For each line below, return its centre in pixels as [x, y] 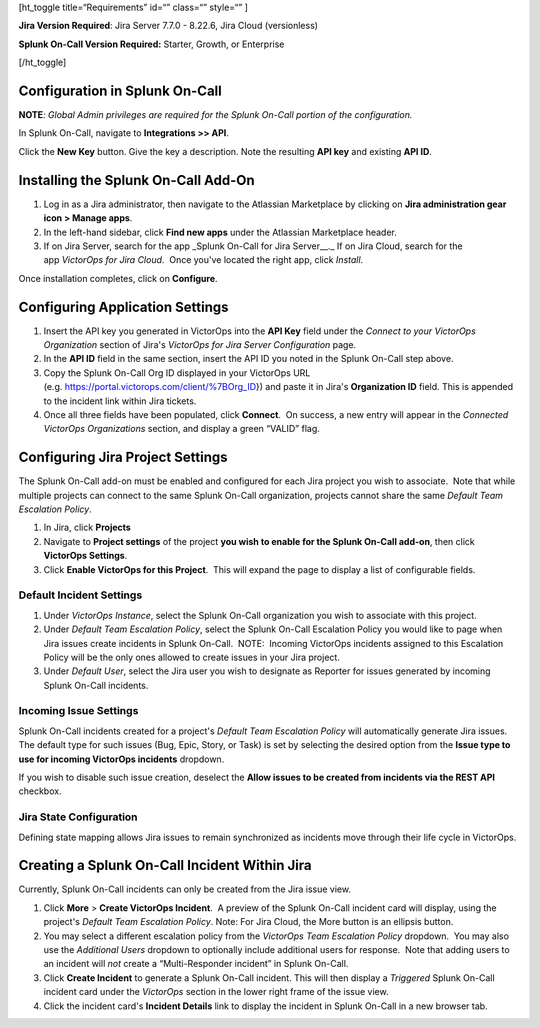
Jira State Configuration [78, 817]
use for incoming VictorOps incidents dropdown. [121, 759]
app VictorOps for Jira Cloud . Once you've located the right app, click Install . [203, 260]
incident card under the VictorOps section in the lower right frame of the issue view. [216, 992]
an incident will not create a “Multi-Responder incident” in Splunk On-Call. [196, 964]
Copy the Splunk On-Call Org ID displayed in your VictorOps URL [177, 372]
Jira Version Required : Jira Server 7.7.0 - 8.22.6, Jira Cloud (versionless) [168, 26]
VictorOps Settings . [85, 556]
